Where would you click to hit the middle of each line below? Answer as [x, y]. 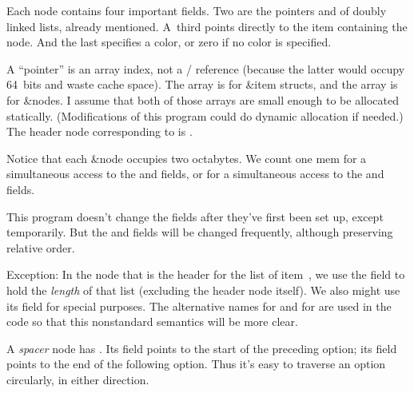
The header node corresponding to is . [100, 131]
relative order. [41, 247]
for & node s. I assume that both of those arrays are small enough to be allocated [203, 99]
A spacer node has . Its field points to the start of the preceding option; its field [202, 348]
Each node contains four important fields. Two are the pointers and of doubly [197, 10]
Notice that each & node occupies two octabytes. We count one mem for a [187, 158]
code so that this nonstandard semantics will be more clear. [152, 322]
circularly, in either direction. [78, 379]
